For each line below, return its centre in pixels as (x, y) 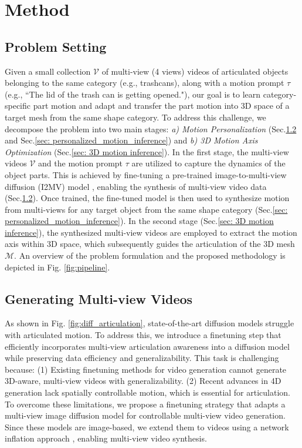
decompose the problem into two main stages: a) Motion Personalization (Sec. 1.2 (151, 128)
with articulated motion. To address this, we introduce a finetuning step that (143, 335)
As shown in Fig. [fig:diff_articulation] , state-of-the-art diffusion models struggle (150, 323)
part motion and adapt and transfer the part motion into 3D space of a (161, 106)
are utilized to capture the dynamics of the (208, 163)
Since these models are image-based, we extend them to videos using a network (147, 427)
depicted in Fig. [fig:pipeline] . (57, 267)
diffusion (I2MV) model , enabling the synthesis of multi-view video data (136, 186)
